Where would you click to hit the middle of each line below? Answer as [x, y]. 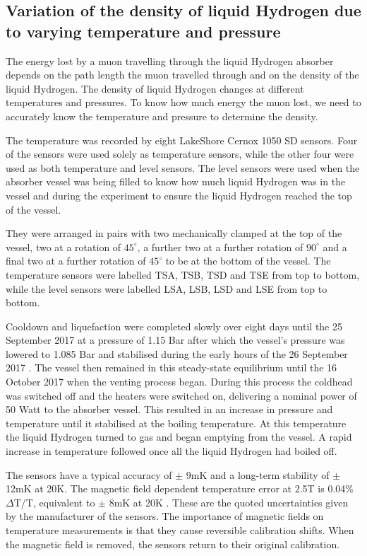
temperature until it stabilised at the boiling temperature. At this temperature [176, 423]
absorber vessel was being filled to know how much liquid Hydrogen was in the [176, 181]
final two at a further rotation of [76, 261]
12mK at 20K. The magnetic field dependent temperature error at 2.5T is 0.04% [180, 488]
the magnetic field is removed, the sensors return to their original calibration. [173, 544]
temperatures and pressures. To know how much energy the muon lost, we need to [183, 102]
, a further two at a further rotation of [220, 247]
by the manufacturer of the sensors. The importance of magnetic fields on [165, 516]
